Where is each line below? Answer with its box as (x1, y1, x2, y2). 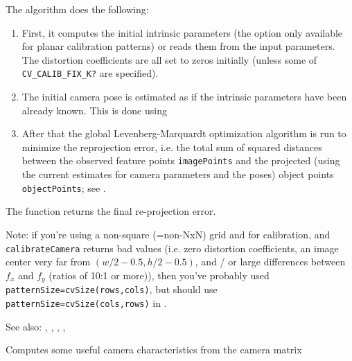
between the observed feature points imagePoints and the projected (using (21, 153, 340, 168)
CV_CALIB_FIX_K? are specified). (21, 66, 159, 80)
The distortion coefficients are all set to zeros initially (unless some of (21, 52, 317, 67)
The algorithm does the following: (6, 2, 149, 16)
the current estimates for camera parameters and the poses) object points (21, 167, 334, 182)
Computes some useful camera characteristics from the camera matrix (6, 342, 302, 357)
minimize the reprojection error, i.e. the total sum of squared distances (21, 139, 322, 154)
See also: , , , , (6, 319, 66, 333)
